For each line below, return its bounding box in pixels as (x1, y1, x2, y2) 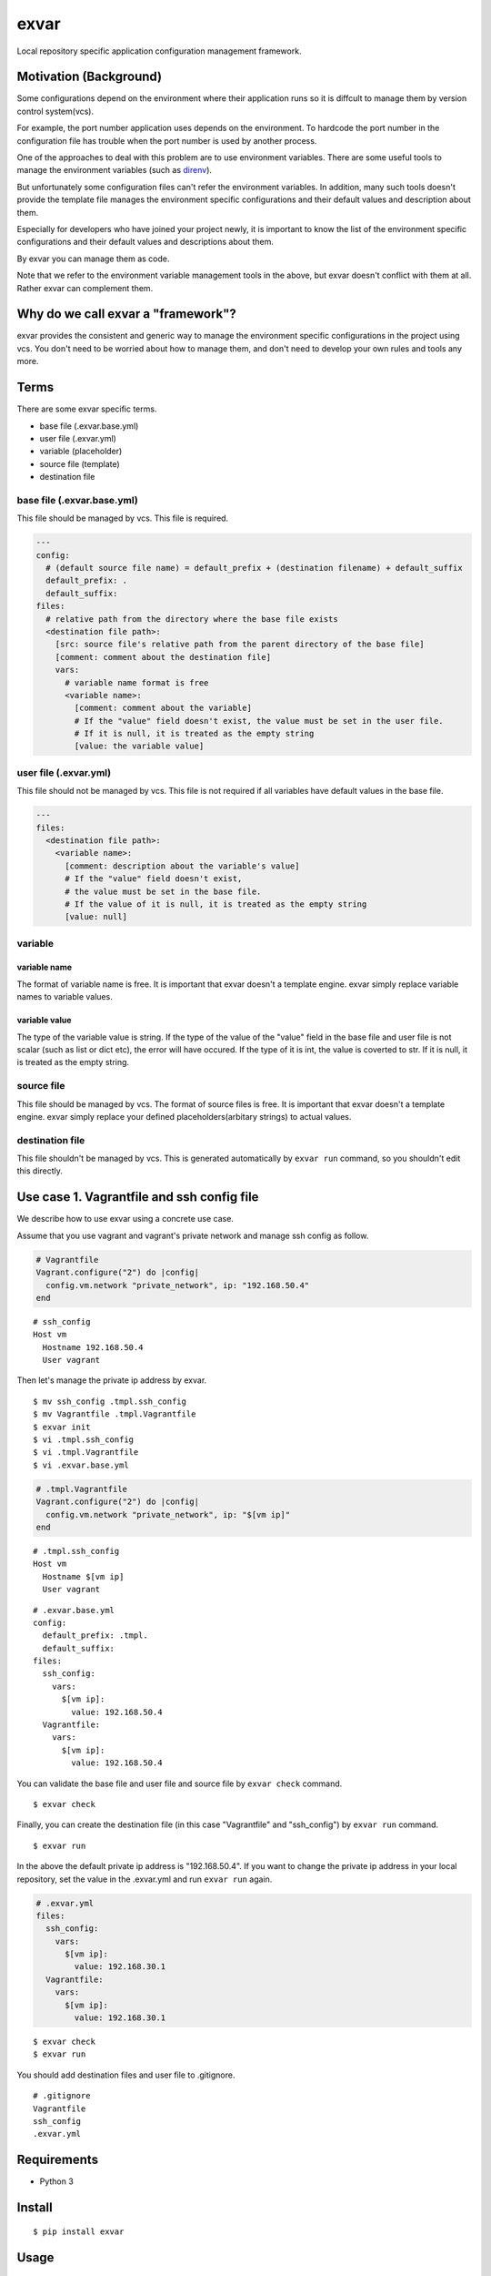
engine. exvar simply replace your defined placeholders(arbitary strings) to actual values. (16, 1111, 352, 1122)
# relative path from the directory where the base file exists (45, 614, 338, 624)
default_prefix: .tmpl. (42, 1631, 149, 1641)
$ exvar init (33, 1421, 91, 1432)
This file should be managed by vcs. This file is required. (16, 513, 229, 523)
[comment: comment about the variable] (74, 703, 252, 714)
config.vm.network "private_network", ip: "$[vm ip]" (45, 1509, 291, 1519)
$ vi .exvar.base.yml (33, 1459, 129, 1470)
